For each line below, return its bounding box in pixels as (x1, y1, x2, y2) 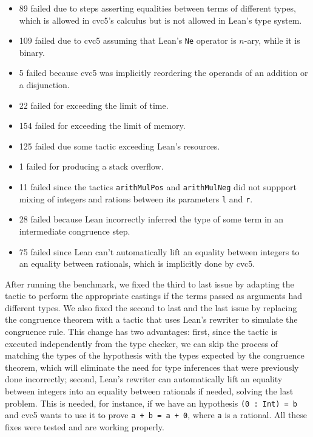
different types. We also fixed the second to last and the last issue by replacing (5, 301, 297, 314)
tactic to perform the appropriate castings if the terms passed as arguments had (5, 289, 302, 302)
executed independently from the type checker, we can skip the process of (5, 337, 278, 349)
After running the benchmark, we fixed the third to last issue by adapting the (5, 277, 294, 290)
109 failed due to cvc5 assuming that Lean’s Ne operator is (19, 34, 237, 47)
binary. (19, 46, 45, 58)
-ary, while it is (244, 34, 300, 47)
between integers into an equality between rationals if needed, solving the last (5, 385, 294, 397)
